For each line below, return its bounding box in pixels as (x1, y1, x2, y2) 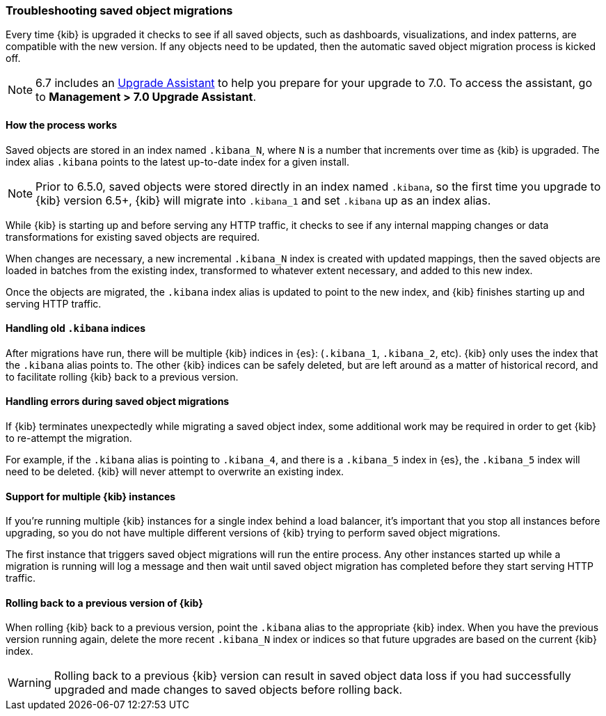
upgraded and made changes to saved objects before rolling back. (54, 683, 403, 697)
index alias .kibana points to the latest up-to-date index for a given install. (6, 155, 350, 168)
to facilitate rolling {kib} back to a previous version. (6, 370, 239, 383)
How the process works (6, 118, 118, 131)
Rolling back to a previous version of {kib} (6, 596, 203, 609)
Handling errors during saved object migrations (6, 395, 230, 408)
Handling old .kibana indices (6, 322, 146, 335)
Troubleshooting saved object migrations (6, 3, 233, 17)
